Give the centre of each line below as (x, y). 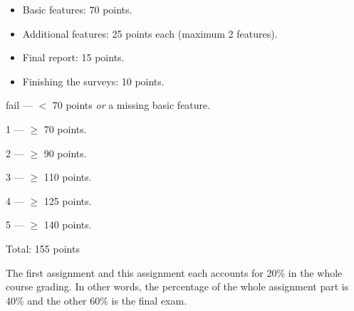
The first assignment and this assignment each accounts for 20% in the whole (174, 272)
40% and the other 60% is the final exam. (97, 300)
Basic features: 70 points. (77, 9)
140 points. (68, 225)
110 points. (68, 177)
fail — (19, 105)
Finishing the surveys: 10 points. (93, 81)
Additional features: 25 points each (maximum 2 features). (150, 33)
